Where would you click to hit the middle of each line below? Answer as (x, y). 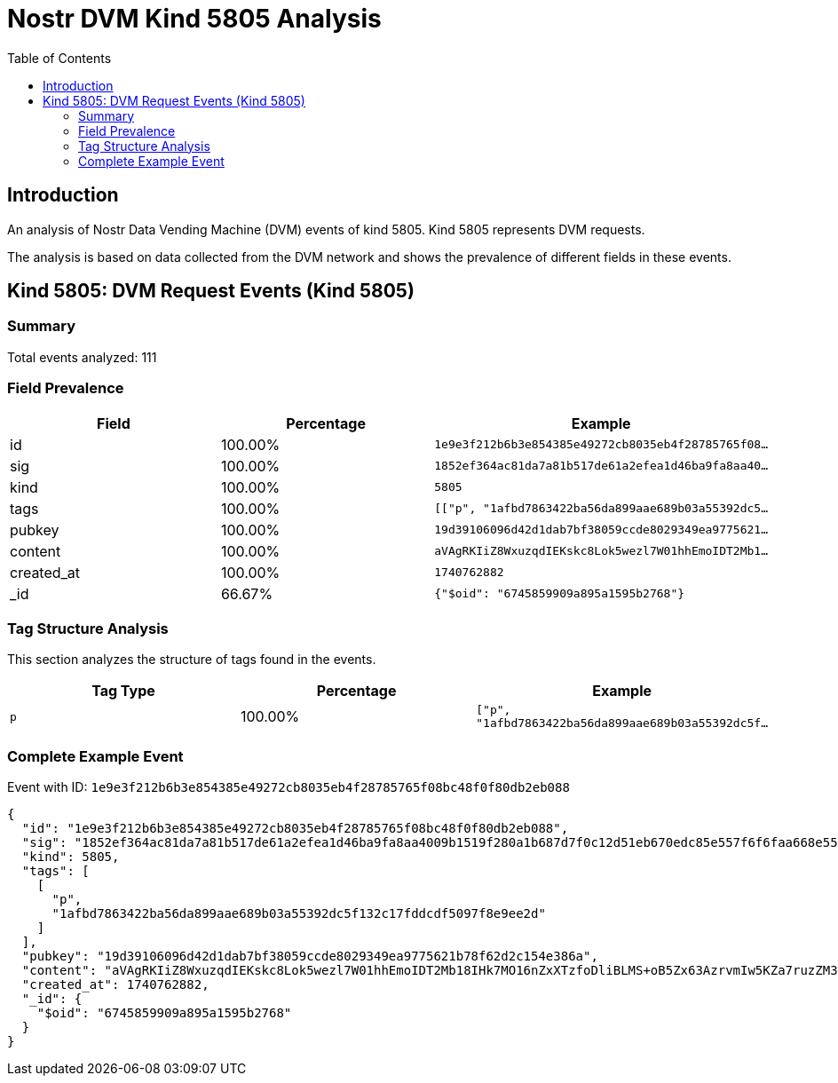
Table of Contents (59, 58)
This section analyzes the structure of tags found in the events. (192, 660)
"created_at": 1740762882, (115, 985)
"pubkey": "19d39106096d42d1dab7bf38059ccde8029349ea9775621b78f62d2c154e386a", (310, 957)
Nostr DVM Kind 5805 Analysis (194, 19)
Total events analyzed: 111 (82, 357)
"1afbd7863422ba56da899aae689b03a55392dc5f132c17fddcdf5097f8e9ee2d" (299, 914)
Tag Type (123, 691)
